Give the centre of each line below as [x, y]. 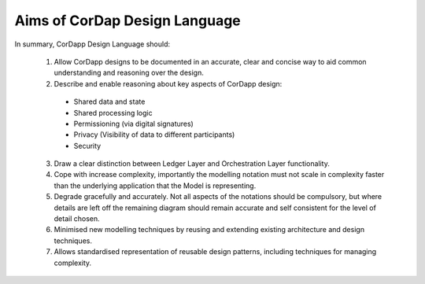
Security [87, 146]
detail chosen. [77, 219]
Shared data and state [109, 101]
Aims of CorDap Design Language [128, 20]
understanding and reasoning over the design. [129, 73]
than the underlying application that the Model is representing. [155, 186]
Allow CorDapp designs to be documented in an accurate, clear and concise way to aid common [210, 61]
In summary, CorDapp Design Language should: [92, 44]
